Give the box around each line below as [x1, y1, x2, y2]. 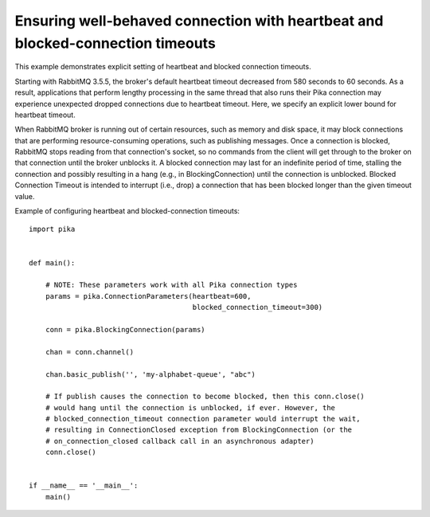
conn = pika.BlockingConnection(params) [45, 325, 206, 334]
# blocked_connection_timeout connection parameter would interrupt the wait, [45, 414, 361, 424]
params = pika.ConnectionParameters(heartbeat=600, [45, 292, 252, 300]
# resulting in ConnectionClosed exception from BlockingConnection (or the [45, 425, 353, 434]
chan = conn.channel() [45, 347, 135, 356]
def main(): [29, 258, 76, 267]
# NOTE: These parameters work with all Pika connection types [45, 280, 298, 290]
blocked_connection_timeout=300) [192, 303, 323, 312]
